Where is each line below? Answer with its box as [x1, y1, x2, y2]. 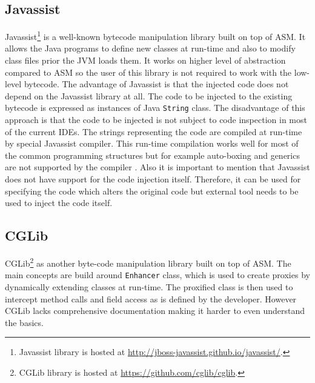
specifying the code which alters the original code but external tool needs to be [5, 184, 299, 197]
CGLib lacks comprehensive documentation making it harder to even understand [5, 304, 305, 317]
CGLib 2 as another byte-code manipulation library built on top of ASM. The [5, 255, 291, 269]
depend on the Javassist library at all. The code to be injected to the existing [5, 89, 293, 102]
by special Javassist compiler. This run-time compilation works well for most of [5, 137, 299, 150]
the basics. [5, 316, 44, 328]
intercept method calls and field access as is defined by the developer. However [5, 292, 297, 305]
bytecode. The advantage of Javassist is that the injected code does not [24, 78, 289, 90]
